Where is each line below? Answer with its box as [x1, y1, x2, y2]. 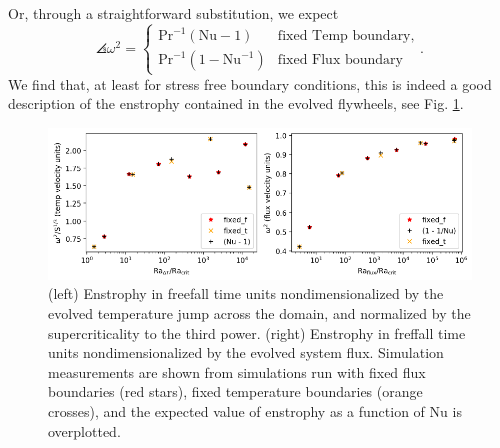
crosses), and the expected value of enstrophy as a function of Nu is [48, 401, 462, 422]
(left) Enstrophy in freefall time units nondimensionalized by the [48, 283, 444, 304]
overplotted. [48, 420, 121, 441]
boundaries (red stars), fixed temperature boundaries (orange [48, 381, 423, 402]
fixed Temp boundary [277, 29, 411, 44]
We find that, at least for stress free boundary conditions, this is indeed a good [8, 73, 492, 94]
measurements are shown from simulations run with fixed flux [48, 361, 426, 382]
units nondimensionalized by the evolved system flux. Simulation [48, 342, 444, 363]
